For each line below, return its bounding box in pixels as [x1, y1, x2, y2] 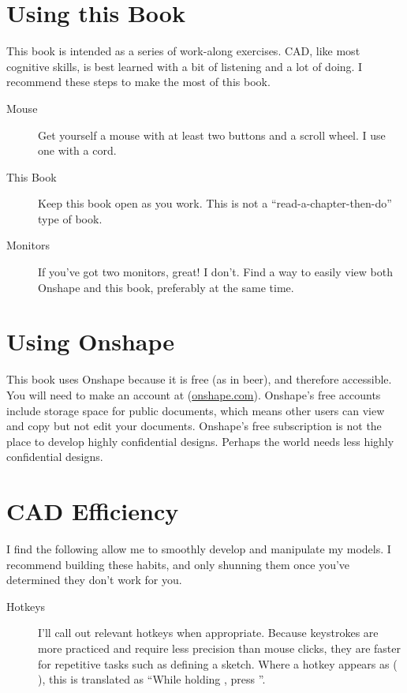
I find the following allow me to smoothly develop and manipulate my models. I [6, 541, 391, 557]
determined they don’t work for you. [6, 571, 182, 588]
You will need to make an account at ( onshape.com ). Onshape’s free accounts [6, 386, 381, 403]
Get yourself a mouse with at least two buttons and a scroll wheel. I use [38, 126, 386, 143]
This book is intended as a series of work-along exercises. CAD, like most [6, 43, 360, 59]
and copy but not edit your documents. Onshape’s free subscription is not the [6, 418, 382, 434]
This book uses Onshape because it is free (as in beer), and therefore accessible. [6, 371, 392, 388]
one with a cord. [38, 142, 117, 159]
